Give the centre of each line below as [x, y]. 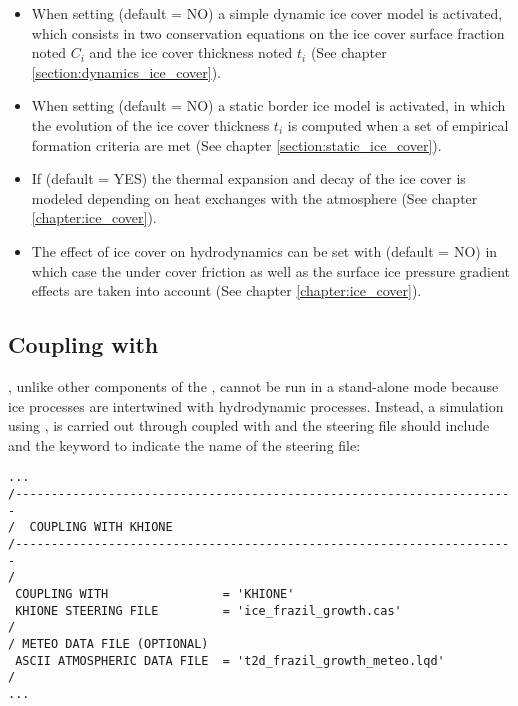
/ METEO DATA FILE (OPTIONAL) [108, 643]
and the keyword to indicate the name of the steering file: [184, 444]
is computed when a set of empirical [398, 124]
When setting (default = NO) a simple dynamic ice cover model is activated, [267, 13]
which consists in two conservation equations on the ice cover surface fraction [268, 32]
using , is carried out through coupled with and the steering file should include [249, 425]
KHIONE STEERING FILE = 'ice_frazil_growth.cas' [208, 610]
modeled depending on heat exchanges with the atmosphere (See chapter [254, 197]
